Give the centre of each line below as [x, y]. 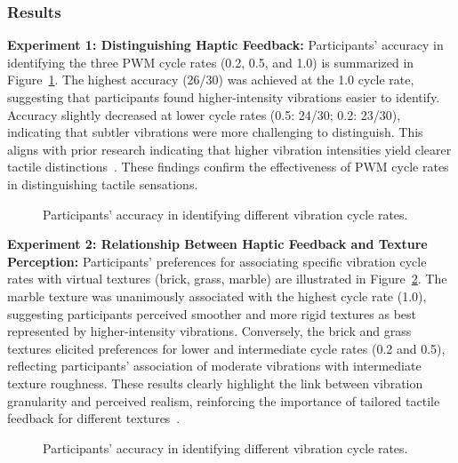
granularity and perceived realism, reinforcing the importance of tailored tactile [224, 400]
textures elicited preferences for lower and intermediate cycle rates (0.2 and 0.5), [226, 348]
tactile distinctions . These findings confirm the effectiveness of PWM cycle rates [228, 167]
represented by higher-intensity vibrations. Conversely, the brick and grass [209, 331]
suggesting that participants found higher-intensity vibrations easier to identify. [224, 97]
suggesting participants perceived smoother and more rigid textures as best [212, 313]
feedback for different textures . [94, 418]
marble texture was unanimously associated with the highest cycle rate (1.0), [217, 295]
